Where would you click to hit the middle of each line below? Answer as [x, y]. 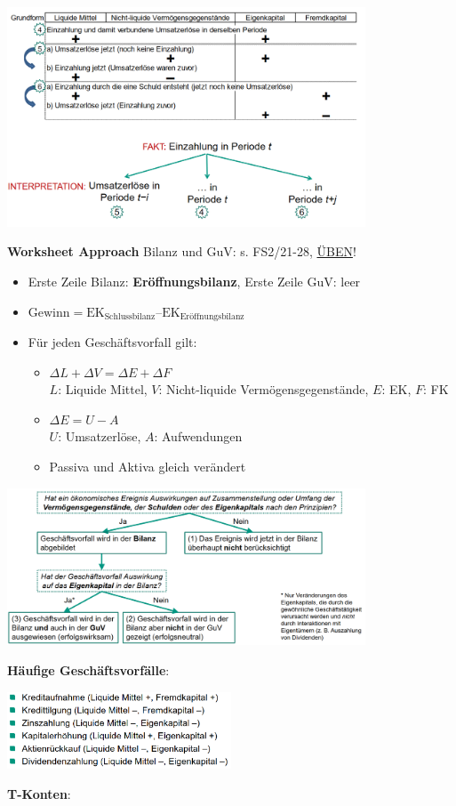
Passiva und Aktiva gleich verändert [148, 467]
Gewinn [49, 313]
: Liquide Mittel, [103, 389]
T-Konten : [39, 794]
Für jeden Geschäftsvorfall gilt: [112, 342]
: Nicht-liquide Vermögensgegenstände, [264, 389]
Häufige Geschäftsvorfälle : [88, 670]
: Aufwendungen [198, 436]
